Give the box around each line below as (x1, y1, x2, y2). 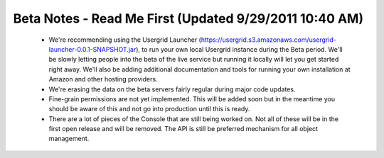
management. (48, 135, 90, 143)
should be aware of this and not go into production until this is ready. (48, 105, 250, 113)
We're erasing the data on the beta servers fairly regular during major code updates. (48, 85, 296, 94)
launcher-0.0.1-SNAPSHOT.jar (48, 45, 137, 53)
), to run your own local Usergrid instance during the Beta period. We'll (135, 45, 343, 53)
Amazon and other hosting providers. (48, 75, 158, 84)
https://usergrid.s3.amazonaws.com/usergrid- (201, 35, 337, 44)
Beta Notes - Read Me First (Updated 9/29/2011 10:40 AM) (13, 11, 364, 26)
